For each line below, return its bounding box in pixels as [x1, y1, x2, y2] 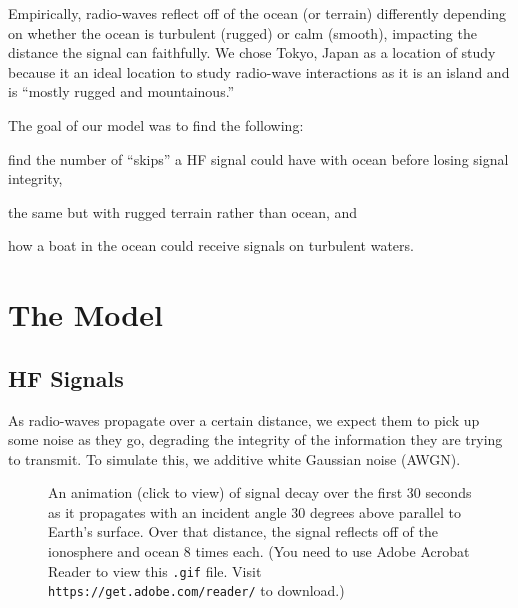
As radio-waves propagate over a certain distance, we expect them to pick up [8, 409, 480, 430]
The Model [8, 294, 163, 335]
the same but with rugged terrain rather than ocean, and [8, 201, 358, 222]
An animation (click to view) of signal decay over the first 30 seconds [48, 482, 472, 503]
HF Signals [8, 362, 124, 393]
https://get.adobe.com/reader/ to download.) [48, 580, 345, 601]
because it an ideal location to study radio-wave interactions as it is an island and [8, 61, 510, 82]
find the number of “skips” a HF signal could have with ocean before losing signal [8, 148, 509, 169]
